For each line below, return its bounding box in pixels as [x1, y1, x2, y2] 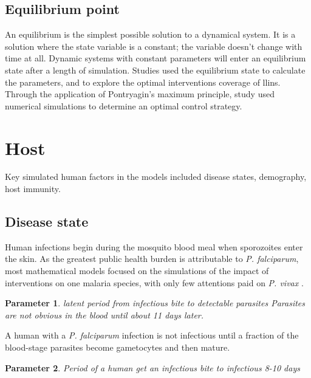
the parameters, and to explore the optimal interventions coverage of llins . [5, 75, 281, 88]
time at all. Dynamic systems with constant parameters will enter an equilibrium [5, 52, 306, 64]
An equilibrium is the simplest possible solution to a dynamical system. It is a [5, 28, 296, 41]
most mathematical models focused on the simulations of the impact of [5, 264, 269, 277]
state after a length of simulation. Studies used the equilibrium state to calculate [5, 63, 306, 76]
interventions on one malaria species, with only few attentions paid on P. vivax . [5, 276, 304, 289]
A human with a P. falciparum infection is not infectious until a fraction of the [5, 329, 299, 342]
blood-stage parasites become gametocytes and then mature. [5, 341, 230, 354]
